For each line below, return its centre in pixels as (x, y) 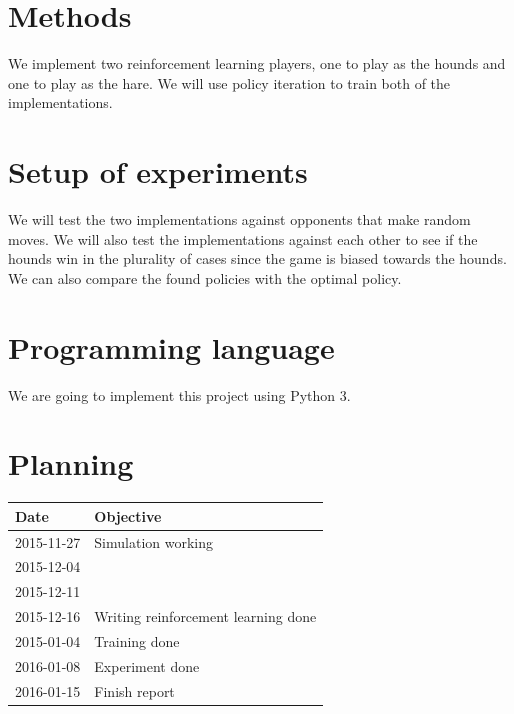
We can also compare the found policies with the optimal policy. (205, 277)
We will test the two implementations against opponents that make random (239, 219)
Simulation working (154, 541)
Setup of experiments (158, 171)
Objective (128, 515)
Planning (71, 463)
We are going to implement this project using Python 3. (179, 394)
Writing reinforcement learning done (205, 616)
